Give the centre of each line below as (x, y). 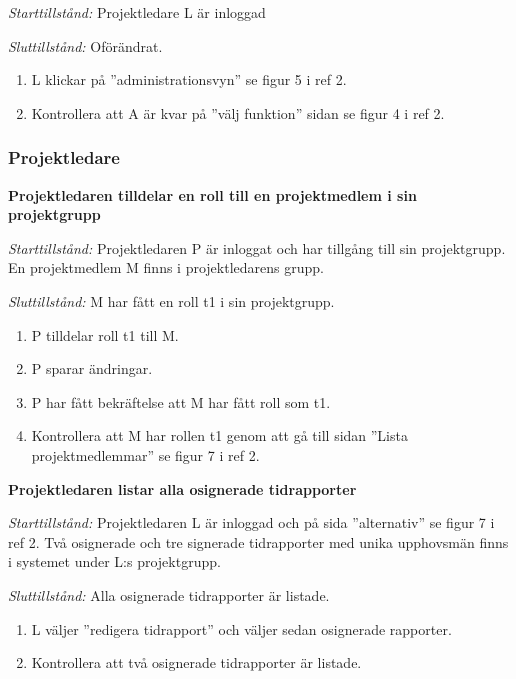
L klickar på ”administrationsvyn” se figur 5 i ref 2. (189, 79)
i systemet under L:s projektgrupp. (114, 561)
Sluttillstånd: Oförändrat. (85, 45)
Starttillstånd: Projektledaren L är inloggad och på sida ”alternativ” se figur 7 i (251, 522)
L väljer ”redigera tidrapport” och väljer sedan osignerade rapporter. (241, 628)
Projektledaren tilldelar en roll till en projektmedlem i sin (212, 194)
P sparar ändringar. (92, 368)
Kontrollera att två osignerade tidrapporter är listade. (196, 662)
